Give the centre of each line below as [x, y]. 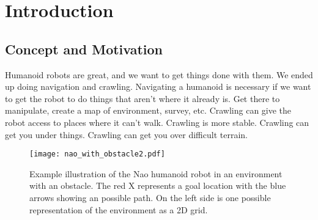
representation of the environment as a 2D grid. [119, 209]
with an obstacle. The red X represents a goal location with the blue [158, 185]
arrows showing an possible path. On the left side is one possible [150, 197]
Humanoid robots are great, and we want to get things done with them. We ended [159, 74]
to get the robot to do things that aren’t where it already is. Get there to [142, 98]
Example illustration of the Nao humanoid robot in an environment [156, 173]
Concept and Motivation [84, 49]
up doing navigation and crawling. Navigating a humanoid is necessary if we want [158, 86]
